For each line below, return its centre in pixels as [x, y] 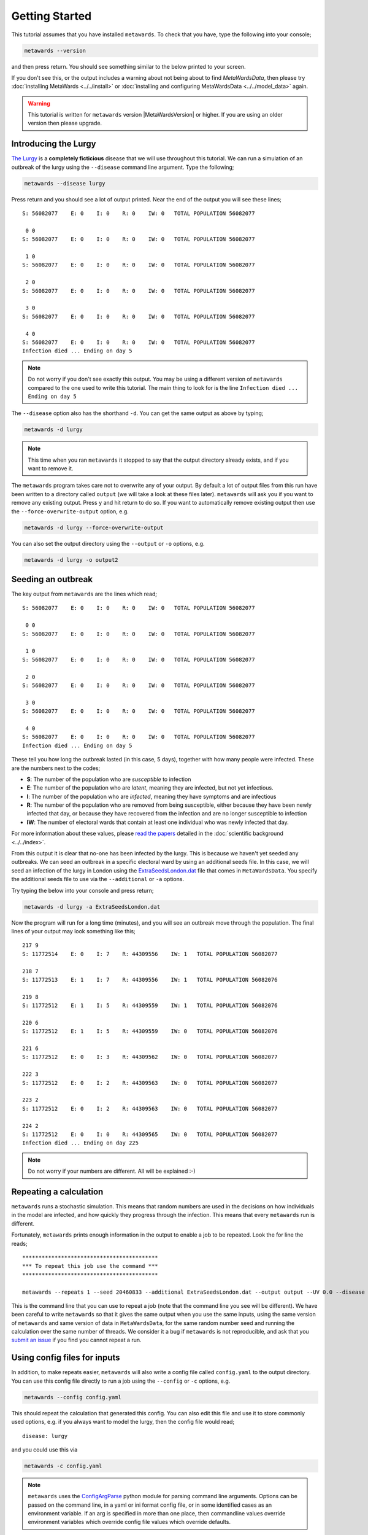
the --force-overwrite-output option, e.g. [70, 511]
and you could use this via [44, 1450]
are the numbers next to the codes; [56, 768]
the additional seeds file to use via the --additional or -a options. [98, 879]
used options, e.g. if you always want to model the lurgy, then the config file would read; [123, 1422]
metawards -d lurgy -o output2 [71, 560]
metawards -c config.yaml [63, 1466]
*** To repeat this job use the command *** [90, 1266]
